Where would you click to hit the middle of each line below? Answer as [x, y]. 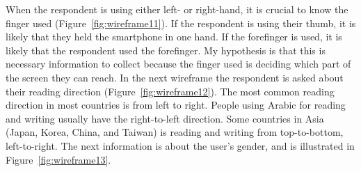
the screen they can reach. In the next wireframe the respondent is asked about [175, 77]
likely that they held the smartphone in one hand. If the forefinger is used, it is [174, 37]
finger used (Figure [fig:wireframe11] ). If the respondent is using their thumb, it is [181, 23]
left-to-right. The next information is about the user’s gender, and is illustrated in [180, 145]
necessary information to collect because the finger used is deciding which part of [178, 64]
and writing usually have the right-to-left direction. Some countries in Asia [165, 118]
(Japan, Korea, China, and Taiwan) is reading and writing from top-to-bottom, [175, 132]
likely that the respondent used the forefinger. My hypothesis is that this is [166, 50]
